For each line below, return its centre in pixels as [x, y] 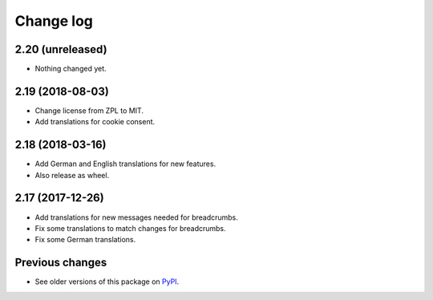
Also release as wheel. [72, 175]
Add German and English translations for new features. [125, 164]
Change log [54, 21]
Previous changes [61, 263]
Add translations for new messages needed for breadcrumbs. [136, 217]
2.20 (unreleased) [61, 49]
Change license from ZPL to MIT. [89, 110]
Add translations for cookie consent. [95, 122]
